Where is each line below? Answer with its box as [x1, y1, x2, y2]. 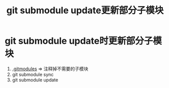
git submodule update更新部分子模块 [6, 5, 164, 16]
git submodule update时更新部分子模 [5, 35, 162, 47]
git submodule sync [12, 71, 54, 77]
